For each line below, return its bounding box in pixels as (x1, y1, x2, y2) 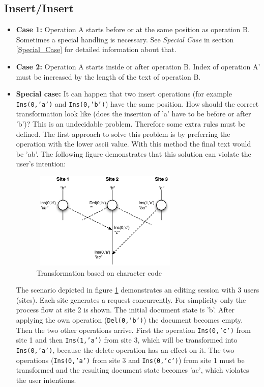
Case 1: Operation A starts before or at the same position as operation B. (16, 24, 250, 35)
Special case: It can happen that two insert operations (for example (16, 88, 232, 99)
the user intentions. (16, 374, 76, 385)
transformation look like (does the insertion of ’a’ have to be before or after (16, 108, 251, 119)
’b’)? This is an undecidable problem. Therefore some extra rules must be (16, 118, 246, 129)
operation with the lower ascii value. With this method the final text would (16, 138, 251, 149)
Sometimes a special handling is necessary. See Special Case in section (16, 34, 234, 44)
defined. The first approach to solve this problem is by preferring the (16, 128, 230, 139)
